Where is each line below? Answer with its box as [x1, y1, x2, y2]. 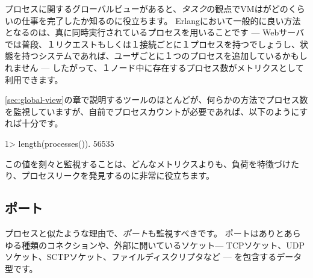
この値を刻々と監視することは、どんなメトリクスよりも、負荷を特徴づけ [5, 157, 291, 170]
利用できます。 [5, 73, 63, 85]
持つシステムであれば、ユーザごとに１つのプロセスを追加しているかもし [21, 49, 308, 62]
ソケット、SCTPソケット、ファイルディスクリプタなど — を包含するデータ [5, 250, 302, 263]
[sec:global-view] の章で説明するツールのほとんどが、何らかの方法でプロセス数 [5, 93, 308, 106]
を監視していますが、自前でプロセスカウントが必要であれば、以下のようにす [5, 105, 308, 117]
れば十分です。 [5, 117, 63, 129]
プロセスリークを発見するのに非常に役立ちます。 [21, 169, 215, 182]
